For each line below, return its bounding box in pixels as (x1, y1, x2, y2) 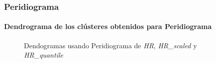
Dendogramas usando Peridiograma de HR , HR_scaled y (24, 40, 197, 50)
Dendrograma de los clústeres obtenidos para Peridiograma (4, 21, 212, 31)
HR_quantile (24, 50, 63, 60)
